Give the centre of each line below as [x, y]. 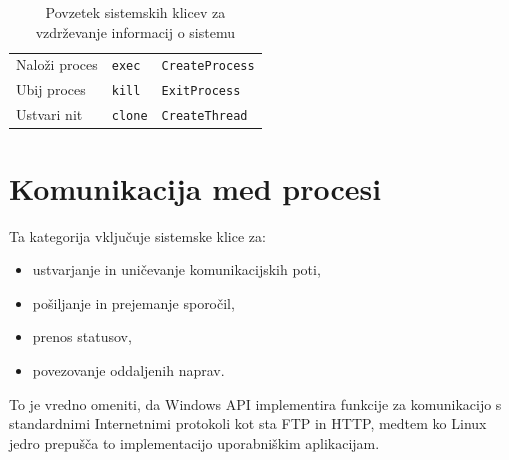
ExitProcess [201, 91]
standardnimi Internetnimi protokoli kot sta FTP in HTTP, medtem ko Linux [248, 423]
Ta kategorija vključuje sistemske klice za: [137, 235]
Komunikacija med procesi [195, 187]
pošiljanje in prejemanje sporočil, [133, 302]
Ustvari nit [49, 114]
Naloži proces [57, 64]
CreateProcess [208, 66]
